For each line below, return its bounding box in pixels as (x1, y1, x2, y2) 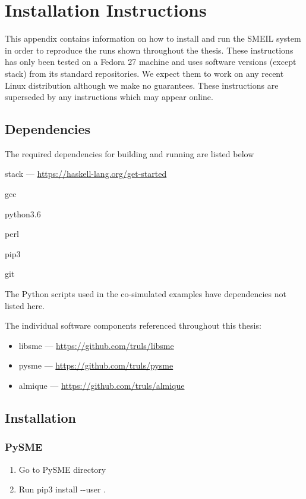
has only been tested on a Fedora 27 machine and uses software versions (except (5, 55, 296, 68)
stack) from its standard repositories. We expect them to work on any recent (5, 67, 284, 79)
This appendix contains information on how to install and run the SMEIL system (5, 32, 301, 45)
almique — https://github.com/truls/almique (18, 379, 185, 392)
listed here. (5, 299, 45, 311)
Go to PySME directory (18, 463, 106, 475)
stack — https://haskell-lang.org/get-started (5, 167, 167, 180)
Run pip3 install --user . (18, 483, 106, 495)
